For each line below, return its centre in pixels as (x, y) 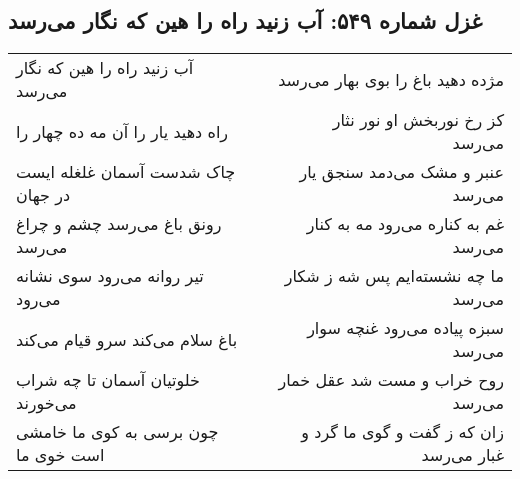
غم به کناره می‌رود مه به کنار (405, 224)
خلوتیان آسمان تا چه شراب (108, 380)
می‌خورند (46, 403)
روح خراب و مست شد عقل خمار (391, 380)
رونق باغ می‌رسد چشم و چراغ (119, 224)
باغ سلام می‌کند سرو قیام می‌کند (127, 339)
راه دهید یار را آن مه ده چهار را (122, 131)
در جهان (43, 195)
